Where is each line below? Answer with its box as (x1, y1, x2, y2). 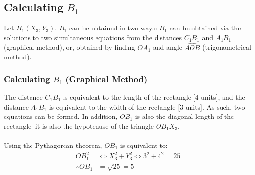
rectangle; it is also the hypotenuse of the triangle (4, 120, 154, 131)
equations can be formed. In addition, (4, 111, 118, 121)
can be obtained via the (169, 23, 241, 33)
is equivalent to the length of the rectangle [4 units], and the (63, 92, 245, 102)
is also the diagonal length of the (135, 111, 234, 121)
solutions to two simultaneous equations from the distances (4, 32, 182, 42)
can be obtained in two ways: (69, 23, 157, 33)
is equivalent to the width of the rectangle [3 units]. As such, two (49, 101, 245, 112)
